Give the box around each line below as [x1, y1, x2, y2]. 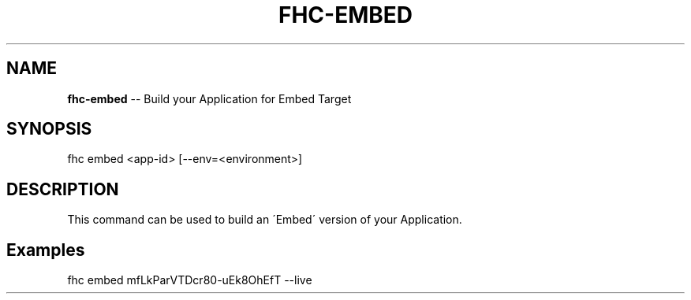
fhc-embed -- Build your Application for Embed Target [67, 91, 352, 106]
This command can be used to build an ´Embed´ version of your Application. [67, 213, 462, 227]
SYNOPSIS [6, 119, 92, 139]
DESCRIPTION [6, 179, 119, 199]
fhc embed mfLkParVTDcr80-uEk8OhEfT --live [67, 273, 312, 287]
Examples [6, 239, 85, 260]
